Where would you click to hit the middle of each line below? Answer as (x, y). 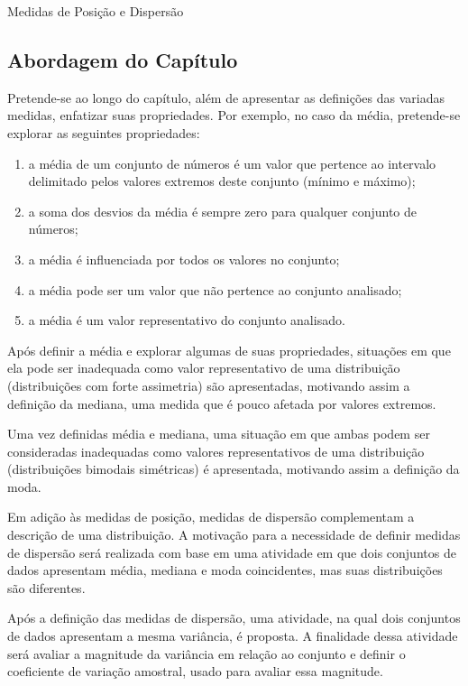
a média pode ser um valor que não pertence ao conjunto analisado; (215, 289)
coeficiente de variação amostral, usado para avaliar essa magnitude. (195, 671)
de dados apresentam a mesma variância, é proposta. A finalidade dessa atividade (233, 636)
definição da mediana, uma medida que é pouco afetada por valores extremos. (222, 403)
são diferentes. (46, 587)
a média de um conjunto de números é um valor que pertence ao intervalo (232, 163)
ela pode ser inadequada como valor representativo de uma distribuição (204, 368)
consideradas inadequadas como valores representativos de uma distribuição (216, 451)
